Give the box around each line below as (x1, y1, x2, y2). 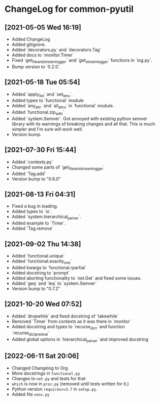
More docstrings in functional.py (11, 370, 80, 376)
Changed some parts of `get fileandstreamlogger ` (11, 164, 105, 171)
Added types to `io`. (11, 209, 52, 215)
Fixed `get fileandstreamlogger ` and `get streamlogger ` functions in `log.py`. (11, 57, 153, 64)
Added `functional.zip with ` (11, 109, 64, 116)
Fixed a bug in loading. (11, 203, 58, 209)
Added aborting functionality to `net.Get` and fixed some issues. (11, 275, 142, 281)
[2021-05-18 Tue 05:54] (4, 78, 80, 87)
